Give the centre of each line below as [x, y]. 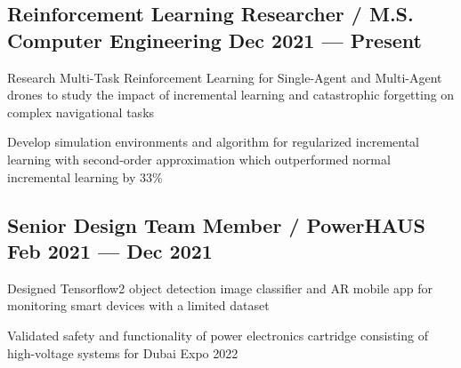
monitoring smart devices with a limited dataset [138, 305]
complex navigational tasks [81, 112]
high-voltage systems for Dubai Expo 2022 [123, 352]
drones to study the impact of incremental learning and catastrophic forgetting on [231, 95]
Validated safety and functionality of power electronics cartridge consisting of [218, 335]
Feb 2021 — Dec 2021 [110, 250]
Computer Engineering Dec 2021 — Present [214, 40]
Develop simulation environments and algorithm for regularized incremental [213, 142]
